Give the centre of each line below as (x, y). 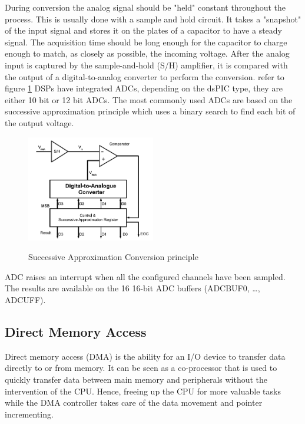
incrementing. (29, 414)
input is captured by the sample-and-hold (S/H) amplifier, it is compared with (146, 65)
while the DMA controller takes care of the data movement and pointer (134, 402)
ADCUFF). (25, 299)
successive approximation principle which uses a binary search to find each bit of (150, 111)
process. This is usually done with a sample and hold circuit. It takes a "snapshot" (153, 19)
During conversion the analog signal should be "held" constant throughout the (145, 7)
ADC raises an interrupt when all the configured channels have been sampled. (145, 276)
